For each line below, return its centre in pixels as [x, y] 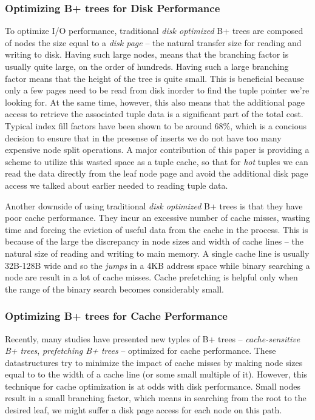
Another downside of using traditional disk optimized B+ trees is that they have [154, 205]
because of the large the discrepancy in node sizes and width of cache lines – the [154, 241]
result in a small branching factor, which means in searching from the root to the [156, 398]
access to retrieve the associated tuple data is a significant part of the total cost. [154, 114]
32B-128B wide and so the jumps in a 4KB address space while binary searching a [157, 265]
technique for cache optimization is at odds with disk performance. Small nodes [153, 386]
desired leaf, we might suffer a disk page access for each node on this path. [144, 410]
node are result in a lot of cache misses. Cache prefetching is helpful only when [151, 277]
